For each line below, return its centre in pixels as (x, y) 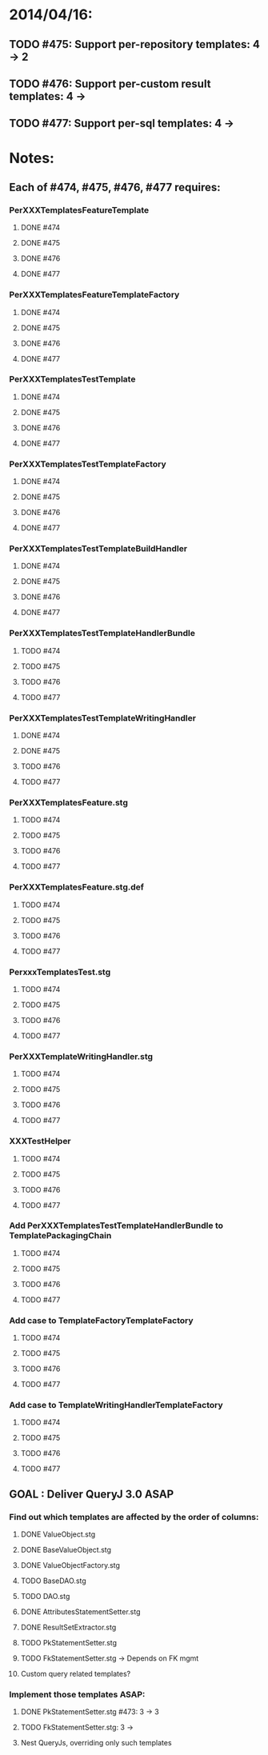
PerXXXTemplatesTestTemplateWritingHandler (103, 718)
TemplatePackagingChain (60, 1236)
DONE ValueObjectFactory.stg (70, 1565)
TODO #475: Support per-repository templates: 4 (135, 44)
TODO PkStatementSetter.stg (69, 1643)
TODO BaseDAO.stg (53, 1581)
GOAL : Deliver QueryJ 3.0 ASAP (92, 1494)
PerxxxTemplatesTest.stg (60, 972)
